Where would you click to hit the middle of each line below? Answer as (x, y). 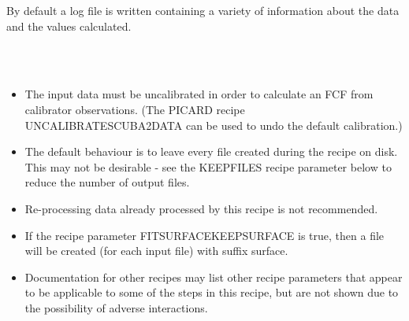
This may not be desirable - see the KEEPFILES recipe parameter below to (208, 166)
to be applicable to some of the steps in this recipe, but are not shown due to (212, 292)
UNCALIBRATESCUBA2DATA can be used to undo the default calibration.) (214, 125)
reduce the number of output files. (107, 182)
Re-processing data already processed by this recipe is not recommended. (201, 208)
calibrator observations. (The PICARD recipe (135, 109)
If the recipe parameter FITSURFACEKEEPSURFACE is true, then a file (204, 235)
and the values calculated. (69, 26)
